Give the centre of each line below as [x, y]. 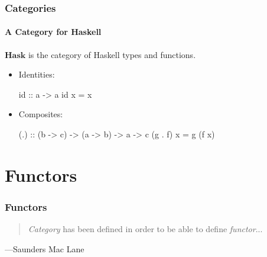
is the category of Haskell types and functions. [112, 54]
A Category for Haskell [53, 32]
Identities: [37, 74]
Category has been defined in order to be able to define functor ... [145, 229]
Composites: [41, 114]
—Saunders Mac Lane [45, 248]
